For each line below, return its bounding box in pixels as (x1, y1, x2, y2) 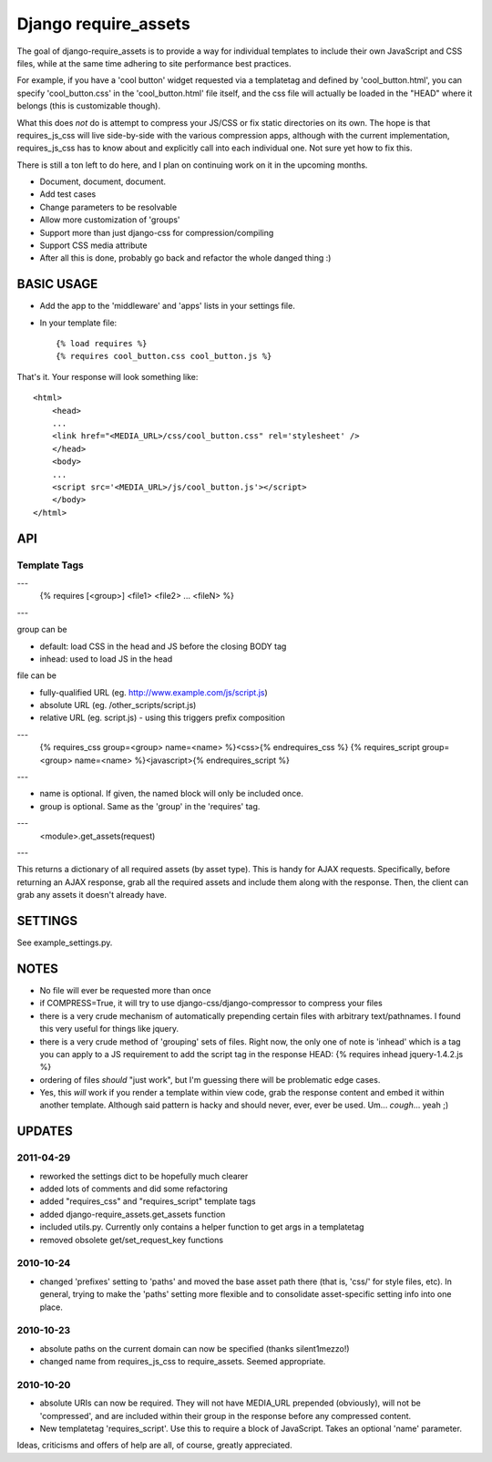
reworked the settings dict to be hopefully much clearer (39, 1170, 249, 1181)
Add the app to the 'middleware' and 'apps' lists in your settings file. (39, 301, 295, 312)
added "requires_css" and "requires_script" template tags (39, 1196, 256, 1207)
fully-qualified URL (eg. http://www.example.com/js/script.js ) (39, 686, 268, 697)
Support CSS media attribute (39, 240, 148, 251)
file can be (16, 670, 57, 681)
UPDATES (16, 1124, 73, 1139)
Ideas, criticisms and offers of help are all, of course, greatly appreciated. (16, 1440, 292, 1451)
